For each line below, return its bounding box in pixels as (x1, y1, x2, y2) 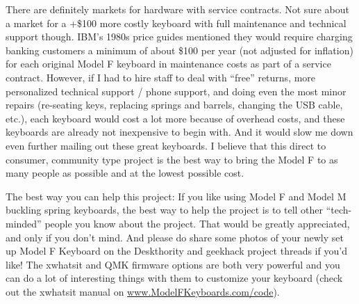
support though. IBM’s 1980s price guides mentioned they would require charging (6, 29, 353, 44)
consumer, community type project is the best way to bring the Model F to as (6, 152, 338, 166)
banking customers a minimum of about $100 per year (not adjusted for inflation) (6, 42, 353, 57)
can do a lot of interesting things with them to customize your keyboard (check (6, 271, 343, 285)
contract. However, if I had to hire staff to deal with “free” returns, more (6, 70, 316, 84)
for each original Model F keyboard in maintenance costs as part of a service (6, 56, 331, 71)
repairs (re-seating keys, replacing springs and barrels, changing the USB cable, (6, 97, 343, 112)
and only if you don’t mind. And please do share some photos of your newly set (6, 230, 344, 244)
